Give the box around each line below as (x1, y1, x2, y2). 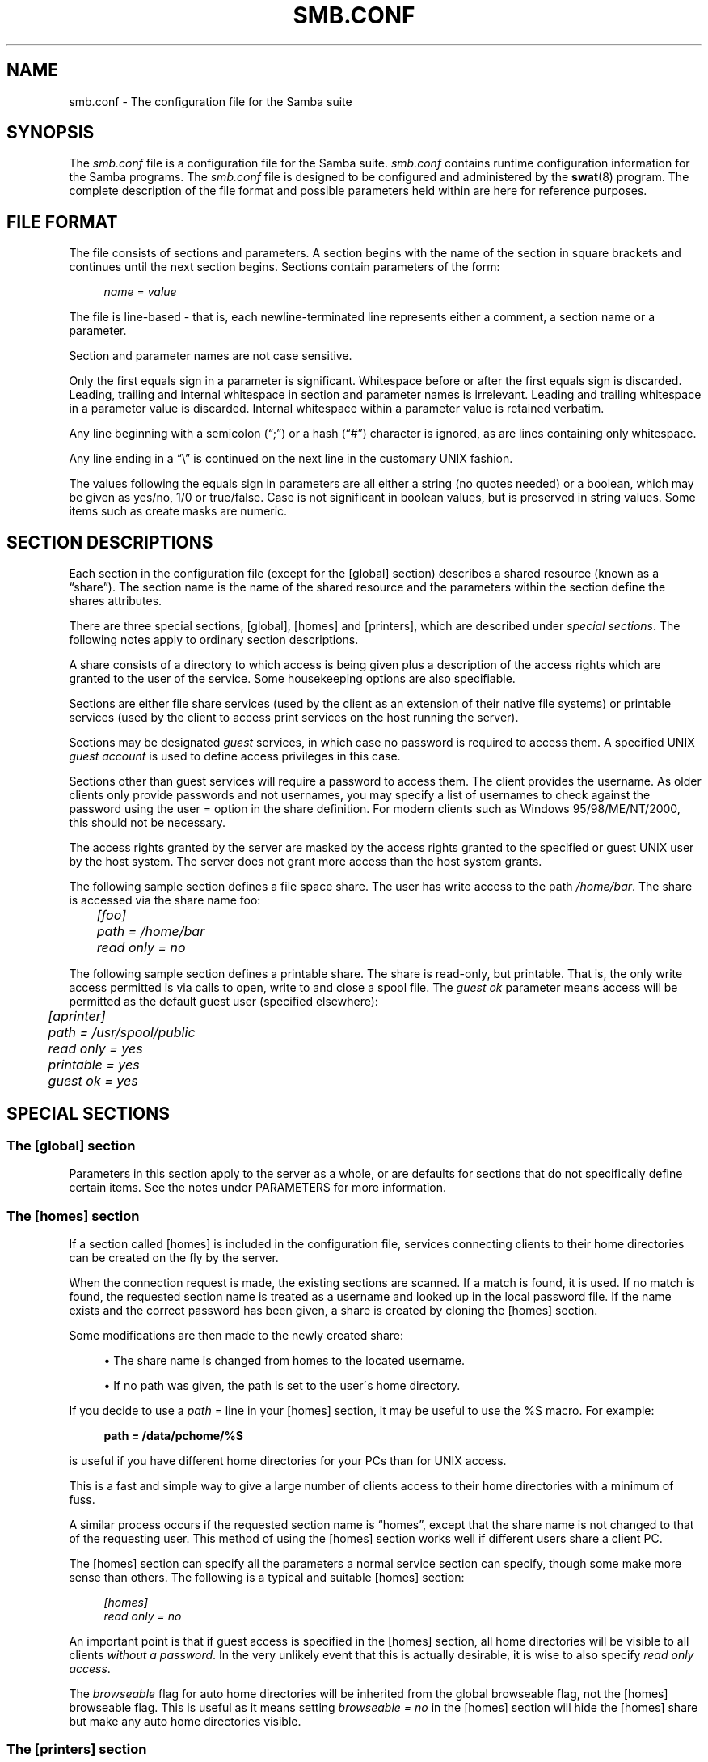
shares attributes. (69, 594, 162, 608)
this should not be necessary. (69, 815, 226, 830)
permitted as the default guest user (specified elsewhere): (69, 994, 378, 1009)
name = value (103, 285, 177, 299)
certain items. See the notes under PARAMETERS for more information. (69, 1180, 447, 1195)
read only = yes (48, 1040, 143, 1057)
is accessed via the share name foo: (69, 893, 261, 908)
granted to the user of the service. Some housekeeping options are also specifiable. (69, 671, 516, 686)
